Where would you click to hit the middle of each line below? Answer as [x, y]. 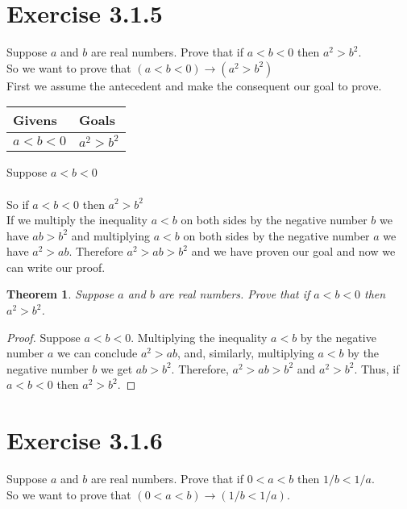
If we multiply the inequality [77, 220]
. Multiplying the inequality [199, 337]
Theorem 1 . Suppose [60, 294]
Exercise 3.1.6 [85, 440]
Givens [35, 120]
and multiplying [110, 235]
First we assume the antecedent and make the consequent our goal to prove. [194, 85]
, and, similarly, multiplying [246, 353]
